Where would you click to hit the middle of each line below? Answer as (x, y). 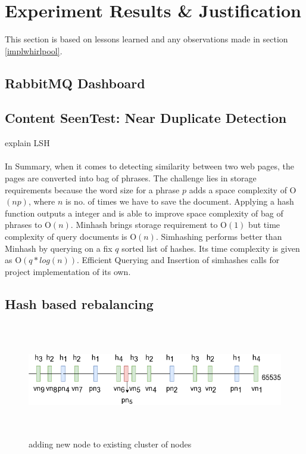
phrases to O (28, 225)
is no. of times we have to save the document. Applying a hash (180, 201)
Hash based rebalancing (79, 303)
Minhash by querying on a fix (59, 248)
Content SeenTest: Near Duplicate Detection (146, 118)
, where (42, 201)
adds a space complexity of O (243, 189)
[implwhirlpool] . (34, 50)
